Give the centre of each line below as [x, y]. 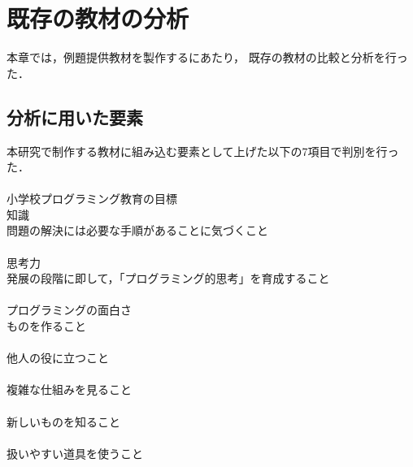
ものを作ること [46, 326]
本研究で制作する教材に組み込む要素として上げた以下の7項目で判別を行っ [203, 151]
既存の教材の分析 [98, 18]
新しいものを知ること [63, 421]
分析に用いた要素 [75, 117]
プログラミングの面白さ [69, 310]
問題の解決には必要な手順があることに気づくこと [137, 230]
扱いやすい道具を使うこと [75, 453]
